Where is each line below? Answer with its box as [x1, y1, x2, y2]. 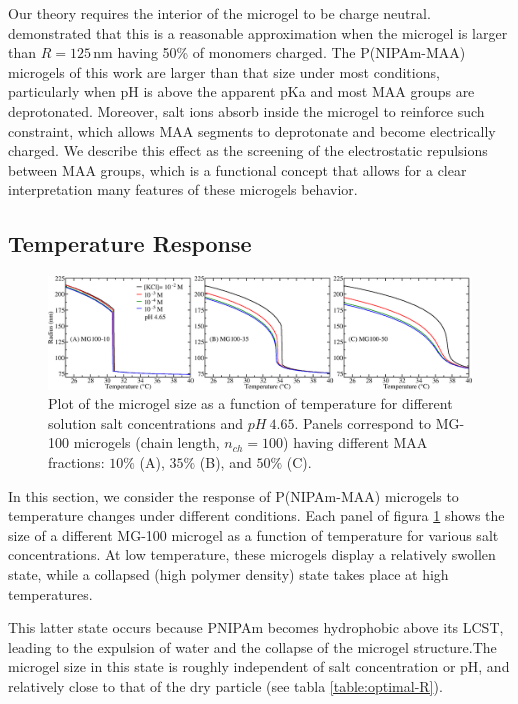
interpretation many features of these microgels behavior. [8, 179, 358, 200]
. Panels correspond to [294, 412, 432, 433]
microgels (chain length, [73, 432, 220, 453]
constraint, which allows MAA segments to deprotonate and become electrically [8, 120, 496, 141]
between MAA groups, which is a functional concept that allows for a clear [8, 159, 467, 180]
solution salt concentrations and [48, 412, 244, 433]
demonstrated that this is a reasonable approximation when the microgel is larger [8, 22, 508, 43]
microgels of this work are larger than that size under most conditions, [8, 61, 440, 82]
